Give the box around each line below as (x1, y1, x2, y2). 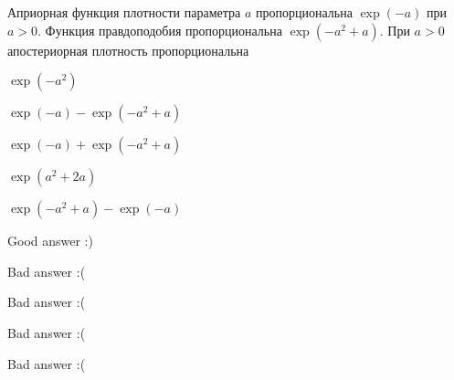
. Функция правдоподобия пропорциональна (37, 20, 282, 39)
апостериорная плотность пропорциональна (7, 40, 249, 59)
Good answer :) (7, 231, 93, 250)
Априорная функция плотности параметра (7, 3, 241, 21)
